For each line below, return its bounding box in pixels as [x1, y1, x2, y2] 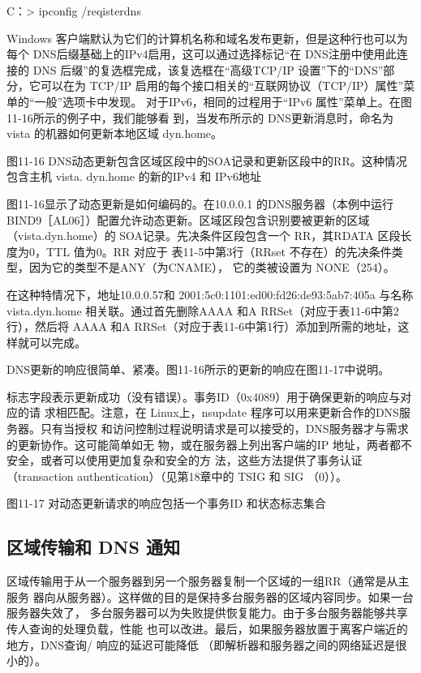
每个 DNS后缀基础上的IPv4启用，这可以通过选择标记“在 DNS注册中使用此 [6, 45, 397, 62]
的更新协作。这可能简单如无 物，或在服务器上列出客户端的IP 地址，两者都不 [6, 435, 412, 452]
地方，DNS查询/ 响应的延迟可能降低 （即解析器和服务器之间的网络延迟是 [6, 636, 396, 653]
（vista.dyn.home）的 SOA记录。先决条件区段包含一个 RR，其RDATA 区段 [6, 227, 401, 244]
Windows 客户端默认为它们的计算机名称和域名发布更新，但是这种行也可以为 [6, 29, 408, 46]
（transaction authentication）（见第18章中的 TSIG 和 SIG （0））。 [6, 467, 347, 484]
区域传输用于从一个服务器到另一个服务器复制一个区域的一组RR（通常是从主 [6, 572, 410, 589]
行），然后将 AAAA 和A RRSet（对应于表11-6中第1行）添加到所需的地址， [6, 318, 398, 335]
